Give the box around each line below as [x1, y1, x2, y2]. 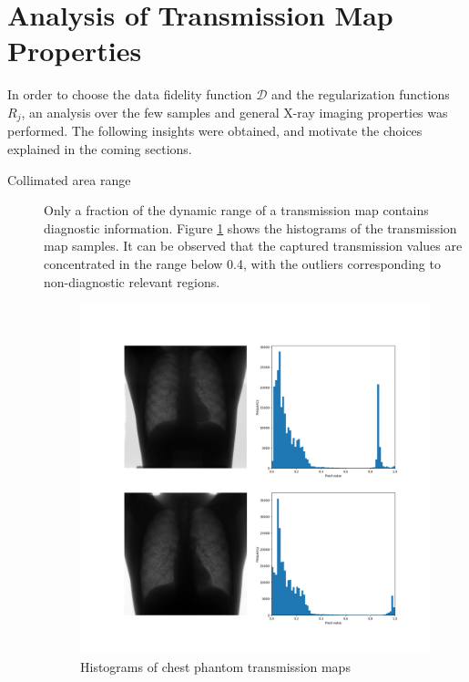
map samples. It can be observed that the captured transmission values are [44, 236, 463, 255]
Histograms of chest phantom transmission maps [80, 656, 351, 676]
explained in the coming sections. [7, 139, 192, 158]
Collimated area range [7, 170, 131, 189]
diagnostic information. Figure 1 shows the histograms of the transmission [44, 218, 457, 237]
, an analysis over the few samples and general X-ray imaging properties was [21, 102, 448, 121]
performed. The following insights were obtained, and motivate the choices [7, 121, 423, 140]
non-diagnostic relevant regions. [44, 272, 220, 291]
